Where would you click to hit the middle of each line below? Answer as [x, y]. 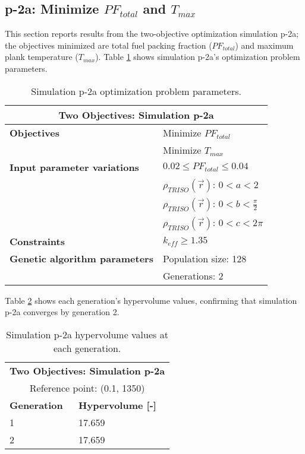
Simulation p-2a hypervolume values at [87, 334]
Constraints [37, 241]
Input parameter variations [74, 167]
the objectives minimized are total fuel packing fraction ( [109, 45]
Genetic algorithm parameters [81, 258]
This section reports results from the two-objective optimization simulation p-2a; [152, 34]
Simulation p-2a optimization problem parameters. [136, 91]
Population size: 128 [205, 258]
